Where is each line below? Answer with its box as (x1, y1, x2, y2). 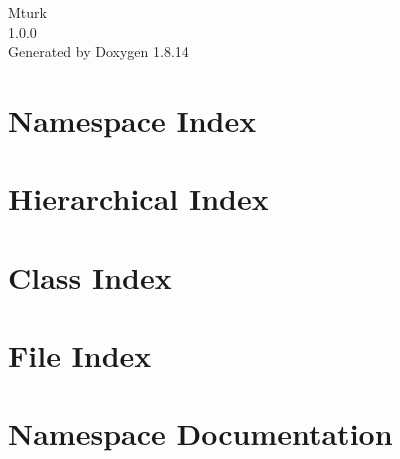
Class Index (8, 256, 172, 297)
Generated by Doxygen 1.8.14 (8, 41, 189, 62)
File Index (8, 335, 152, 376)
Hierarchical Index (8, 178, 269, 219)
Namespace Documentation (8, 413, 393, 454)
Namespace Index (8, 99, 257, 140)
